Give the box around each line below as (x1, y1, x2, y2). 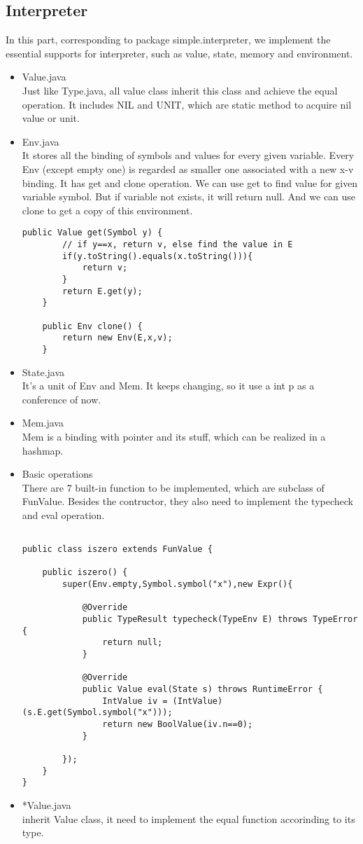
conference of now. (22, 392, 101, 406)
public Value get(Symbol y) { (22, 228, 163, 238)
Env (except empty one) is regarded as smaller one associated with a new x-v (22, 161, 354, 176)
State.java (22, 364, 65, 379)
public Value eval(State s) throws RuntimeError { (82, 684, 323, 695)
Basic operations (22, 466, 93, 481)
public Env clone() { (42, 321, 143, 331)
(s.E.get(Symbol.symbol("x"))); (22, 707, 173, 718)
